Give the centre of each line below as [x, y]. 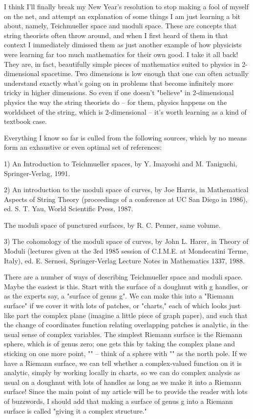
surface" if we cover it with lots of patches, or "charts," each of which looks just [122, 306]
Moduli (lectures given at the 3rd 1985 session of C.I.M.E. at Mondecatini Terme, [126, 251]
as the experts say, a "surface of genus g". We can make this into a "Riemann [119, 296]
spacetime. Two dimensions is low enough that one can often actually [145, 73]
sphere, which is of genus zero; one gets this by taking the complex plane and [119, 344]
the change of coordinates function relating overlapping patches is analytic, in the [126, 325]
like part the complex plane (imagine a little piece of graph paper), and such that [126, 315]
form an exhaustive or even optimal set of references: [83, 147]
